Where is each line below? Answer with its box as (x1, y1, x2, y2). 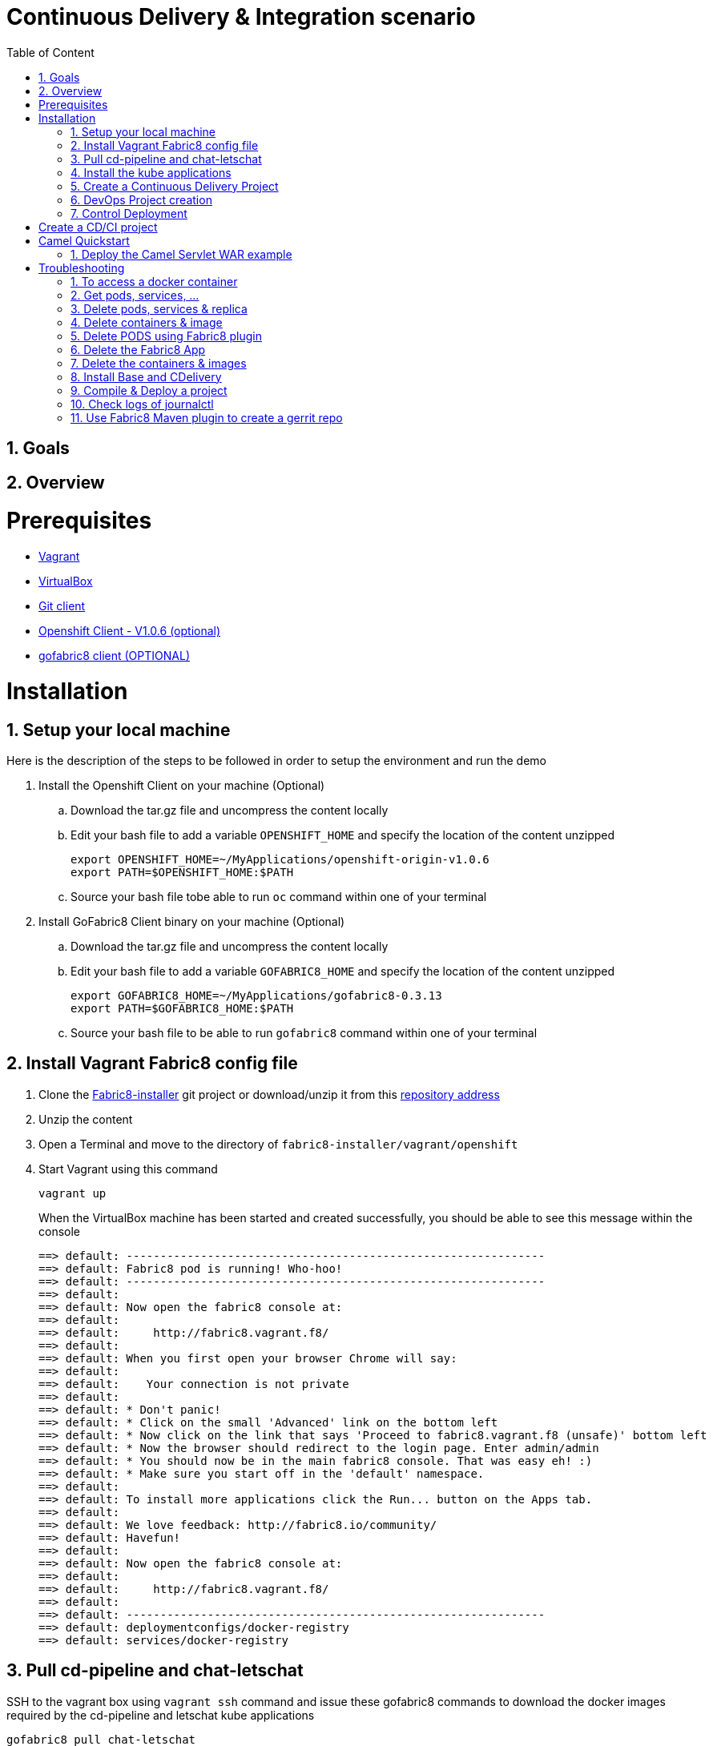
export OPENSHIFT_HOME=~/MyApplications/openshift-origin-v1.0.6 (70, 853, 489, 867)
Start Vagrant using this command (38, 1161, 218, 1176)
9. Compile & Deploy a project (70, 383, 228, 397)
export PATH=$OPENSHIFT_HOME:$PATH (70, 866, 294, 879)
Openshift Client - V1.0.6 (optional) (38, 624, 221, 638)
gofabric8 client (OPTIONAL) (38, 649, 190, 663)
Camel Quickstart (38, 233, 130, 247)
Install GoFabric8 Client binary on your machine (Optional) (38, 915, 345, 929)
